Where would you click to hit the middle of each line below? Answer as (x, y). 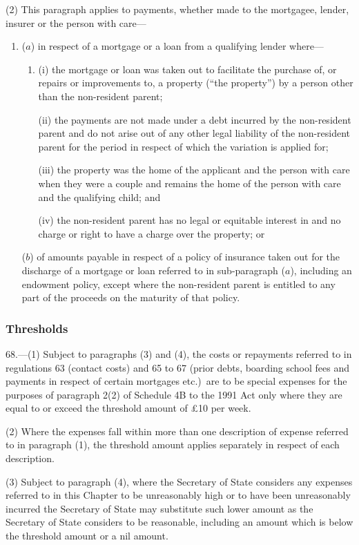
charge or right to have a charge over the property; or (152, 233)
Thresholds (37, 328)
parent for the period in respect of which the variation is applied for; (183, 146)
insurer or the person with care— (76, 22)
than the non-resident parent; (100, 96)
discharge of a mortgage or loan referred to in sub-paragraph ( (154, 270)
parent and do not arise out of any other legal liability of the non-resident (194, 133)
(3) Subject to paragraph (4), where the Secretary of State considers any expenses (179, 481)
